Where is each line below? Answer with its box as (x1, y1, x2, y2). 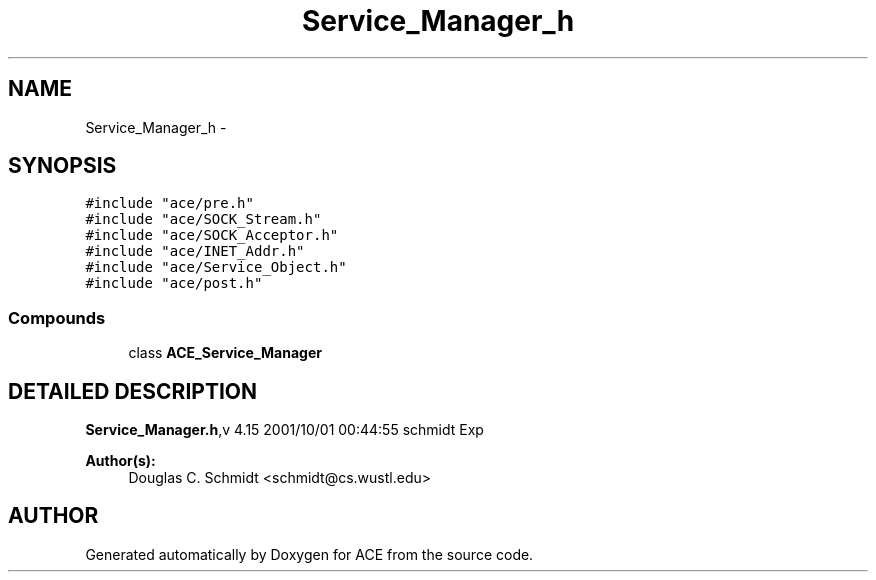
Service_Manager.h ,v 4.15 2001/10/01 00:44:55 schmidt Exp (85, 421, 484, 439)
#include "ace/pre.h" (85, 195, 254, 212)
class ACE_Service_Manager (128, 344, 322, 362)
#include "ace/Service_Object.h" (85, 259, 347, 276)
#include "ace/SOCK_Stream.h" (85, 211, 322, 228)
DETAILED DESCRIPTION (8, 378, 258, 404)
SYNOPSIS (8, 153, 117, 179)
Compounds (8, 307, 106, 328)
